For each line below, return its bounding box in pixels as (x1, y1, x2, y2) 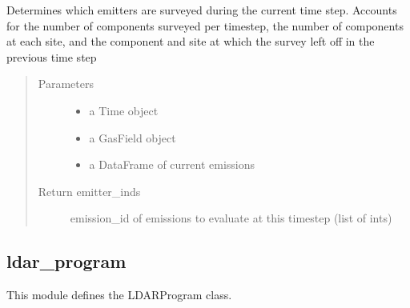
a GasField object (89, 129, 176, 146)
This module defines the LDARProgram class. (6, 286, 232, 303)
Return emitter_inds (38, 182, 141, 199)
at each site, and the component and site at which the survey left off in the (6, 33, 375, 50)
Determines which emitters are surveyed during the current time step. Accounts (6, 2, 397, 18)
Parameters (38, 75, 94, 92)
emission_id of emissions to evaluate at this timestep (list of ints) (70, 210, 392, 226)
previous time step (6, 48, 97, 65)
